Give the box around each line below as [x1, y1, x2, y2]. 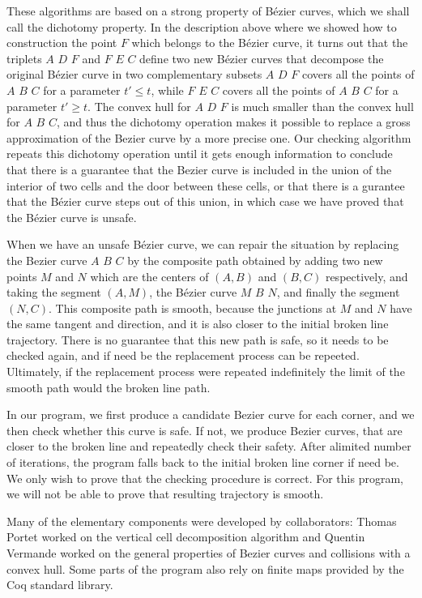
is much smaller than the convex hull [231, 97, 414, 114]
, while [151, 81, 184, 98]
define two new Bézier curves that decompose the [139, 49, 384, 66]
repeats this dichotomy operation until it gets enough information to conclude [6, 145, 393, 162]
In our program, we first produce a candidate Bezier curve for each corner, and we [6, 406, 415, 423]
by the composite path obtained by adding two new [127, 251, 383, 268]
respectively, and [325, 267, 408, 284]
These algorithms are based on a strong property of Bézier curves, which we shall [6, 2, 410, 19]
